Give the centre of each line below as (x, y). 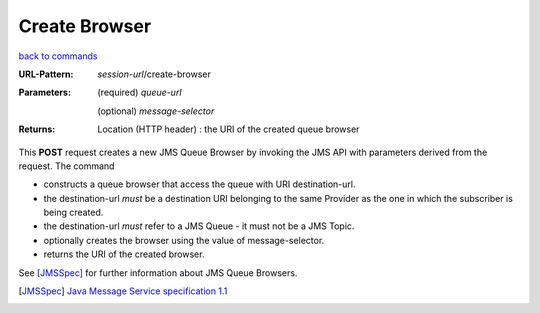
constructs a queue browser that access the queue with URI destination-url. (199, 184)
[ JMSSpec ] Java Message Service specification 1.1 (123, 291)
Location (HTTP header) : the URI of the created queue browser (228, 129)
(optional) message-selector (156, 111)
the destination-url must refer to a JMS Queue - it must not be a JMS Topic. (199, 226)
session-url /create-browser (154, 74)
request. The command (66, 166)
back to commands (58, 56)
